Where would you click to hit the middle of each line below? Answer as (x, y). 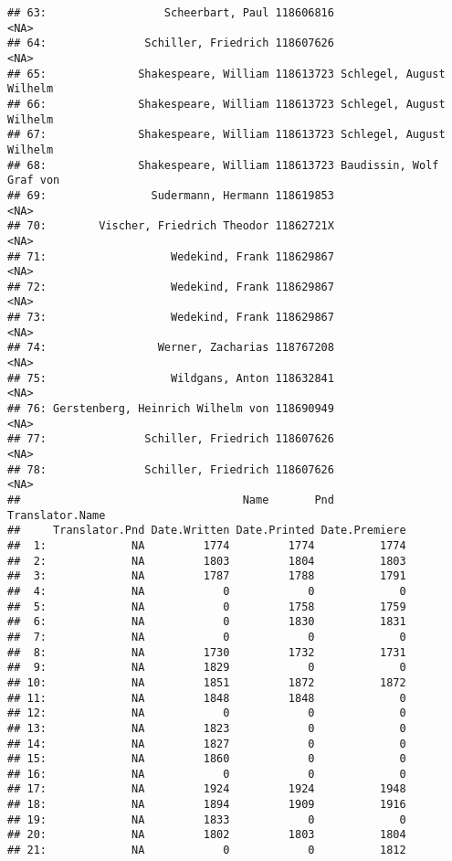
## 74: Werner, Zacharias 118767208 (171, 348)
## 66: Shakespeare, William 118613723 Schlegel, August (226, 104)
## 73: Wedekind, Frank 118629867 (171, 318)
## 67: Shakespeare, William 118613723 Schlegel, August (226, 135)
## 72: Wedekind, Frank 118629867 (171, 287)
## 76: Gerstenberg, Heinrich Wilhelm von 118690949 (171, 409)
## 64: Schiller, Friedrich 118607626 (171, 43)
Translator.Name (57, 515)
